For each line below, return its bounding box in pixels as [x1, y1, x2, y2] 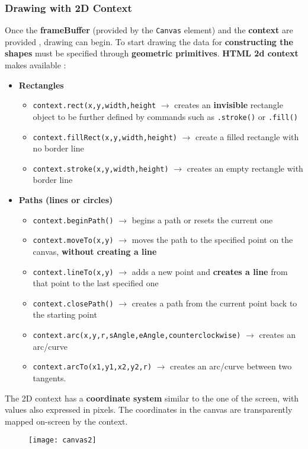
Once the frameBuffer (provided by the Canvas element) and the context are [5, 24, 293, 36]
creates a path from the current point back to [131, 296, 297, 309]
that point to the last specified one [33, 277, 159, 289]
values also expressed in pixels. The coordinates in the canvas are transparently [5, 403, 293, 416]
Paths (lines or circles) [18, 194, 113, 206]
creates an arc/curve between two [170, 360, 292, 372]
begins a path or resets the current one [131, 213, 273, 226]
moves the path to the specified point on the [131, 233, 293, 246]
